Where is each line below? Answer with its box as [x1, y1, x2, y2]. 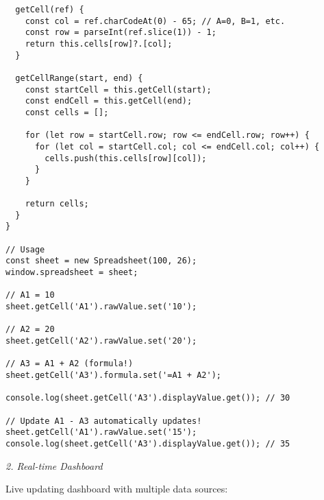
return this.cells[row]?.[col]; [25, 38, 173, 49]
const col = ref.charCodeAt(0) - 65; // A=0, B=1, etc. [25, 16, 286, 26]
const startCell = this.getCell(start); [25, 84, 212, 95]
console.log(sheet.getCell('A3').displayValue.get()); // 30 [5, 393, 290, 403]
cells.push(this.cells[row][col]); [45, 153, 207, 163]
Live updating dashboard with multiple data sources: [5, 481, 228, 496]
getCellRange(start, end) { [15, 73, 143, 83]
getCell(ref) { [15, 5, 84, 14]
